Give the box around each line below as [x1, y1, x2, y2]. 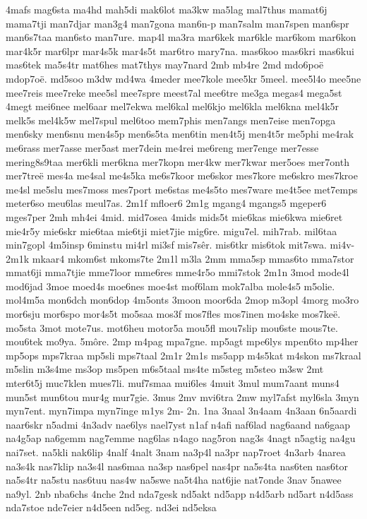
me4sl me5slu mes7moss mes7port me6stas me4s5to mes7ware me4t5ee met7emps [6, 181, 358, 196]
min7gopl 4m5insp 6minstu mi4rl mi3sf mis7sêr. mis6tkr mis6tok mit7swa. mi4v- [6, 237, 355, 252]
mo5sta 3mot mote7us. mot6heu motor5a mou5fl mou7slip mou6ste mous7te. [6, 320, 338, 335]
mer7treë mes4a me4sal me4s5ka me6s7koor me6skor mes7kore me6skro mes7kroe [6, 168, 358, 183]
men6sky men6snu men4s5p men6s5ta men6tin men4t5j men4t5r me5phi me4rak [6, 126, 354, 141]
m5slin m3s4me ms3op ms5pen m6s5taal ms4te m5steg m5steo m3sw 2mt [6, 362, 324, 376]
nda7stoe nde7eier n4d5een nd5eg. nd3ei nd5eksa [6, 500, 217, 515]
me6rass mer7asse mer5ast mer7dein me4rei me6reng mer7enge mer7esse [6, 140, 319, 155]
